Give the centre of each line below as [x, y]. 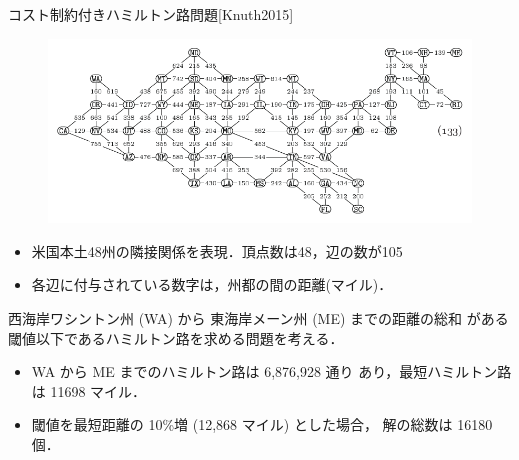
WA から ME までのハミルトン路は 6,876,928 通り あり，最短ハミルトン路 [271, 371]
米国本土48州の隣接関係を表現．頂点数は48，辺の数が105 [217, 250]
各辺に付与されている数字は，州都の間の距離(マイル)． [212, 284]
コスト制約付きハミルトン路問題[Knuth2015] [151, 14]
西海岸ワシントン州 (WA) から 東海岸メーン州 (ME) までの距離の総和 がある [258, 318]
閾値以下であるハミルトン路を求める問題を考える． [176, 337]
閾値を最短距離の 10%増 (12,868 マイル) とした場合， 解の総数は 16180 [262, 424]
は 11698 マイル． [89, 390]
